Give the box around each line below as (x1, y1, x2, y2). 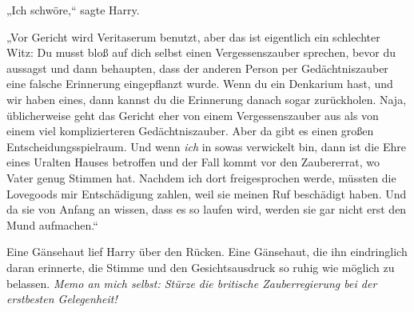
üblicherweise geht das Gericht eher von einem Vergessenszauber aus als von (6, 106, 379, 123)
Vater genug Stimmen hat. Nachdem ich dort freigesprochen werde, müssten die (6, 169, 396, 186)
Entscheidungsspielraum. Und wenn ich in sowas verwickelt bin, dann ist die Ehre (6, 138, 406, 154)
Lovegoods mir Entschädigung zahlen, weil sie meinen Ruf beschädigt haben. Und (6, 185, 407, 202)
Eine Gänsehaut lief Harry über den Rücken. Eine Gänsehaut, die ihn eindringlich (6, 243, 408, 260)
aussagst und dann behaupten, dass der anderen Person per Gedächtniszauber (6, 59, 388, 76)
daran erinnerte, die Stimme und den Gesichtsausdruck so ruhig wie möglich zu (6, 258, 395, 275)
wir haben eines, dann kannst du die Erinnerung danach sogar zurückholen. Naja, (6, 90, 407, 107)
